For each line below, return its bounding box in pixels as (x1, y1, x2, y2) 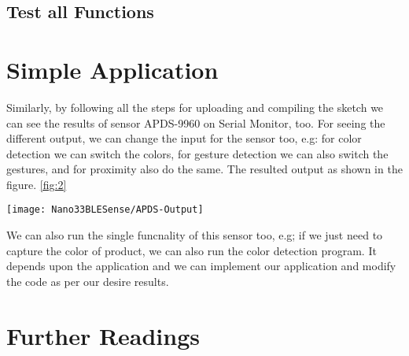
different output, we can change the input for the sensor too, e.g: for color (6, 130, 362, 146)
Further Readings (6, 319, 201, 351)
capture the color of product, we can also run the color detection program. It (6, 242, 377, 258)
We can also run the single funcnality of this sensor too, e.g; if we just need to (6, 227, 383, 243)
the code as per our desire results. (6, 273, 169, 289)
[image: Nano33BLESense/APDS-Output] (6, 204, 204, 216)
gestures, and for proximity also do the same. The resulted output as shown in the (6, 161, 403, 177)
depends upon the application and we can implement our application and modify (6, 258, 396, 274)
